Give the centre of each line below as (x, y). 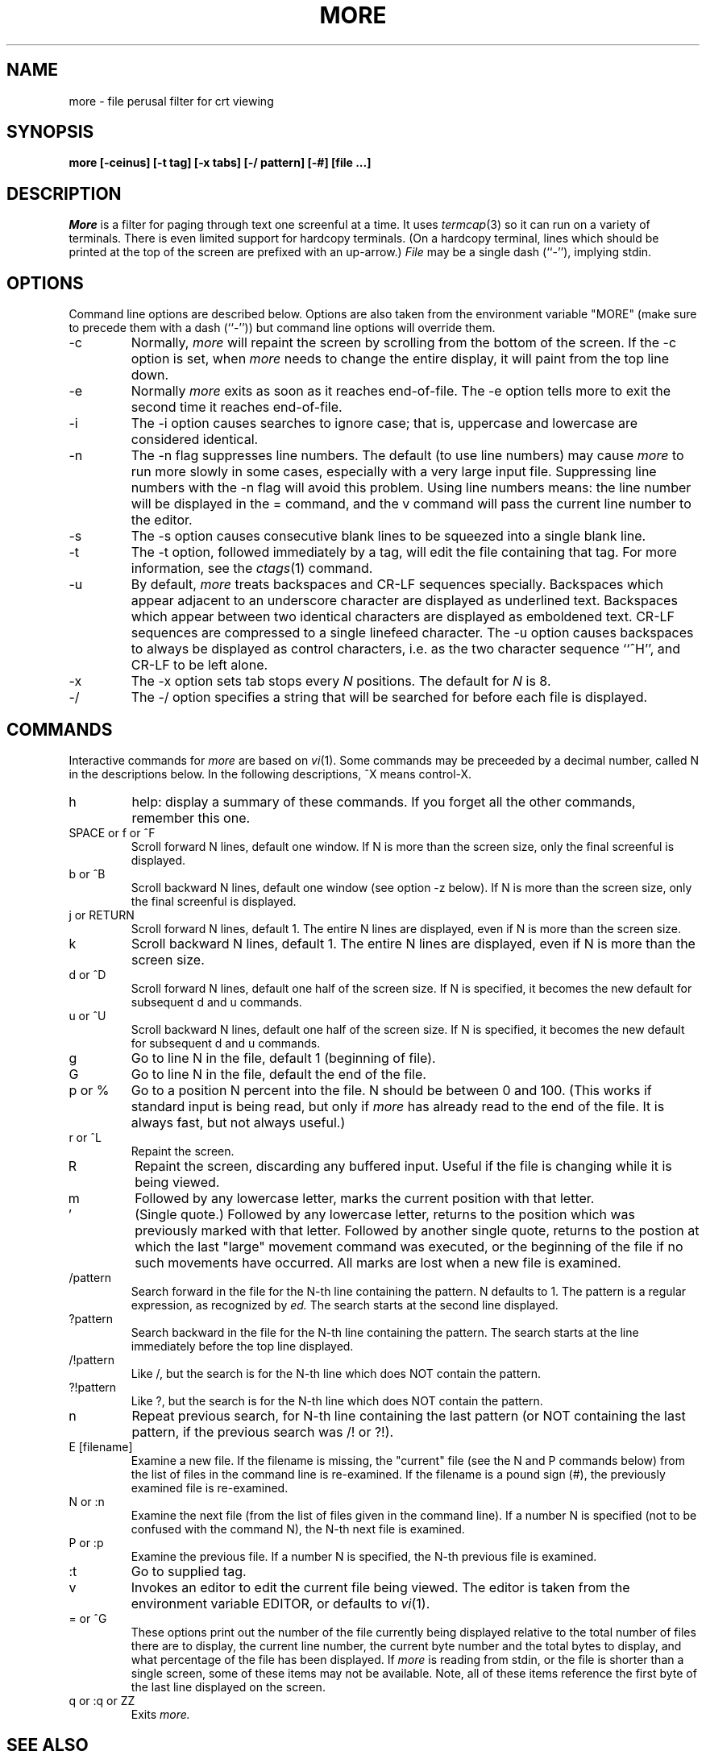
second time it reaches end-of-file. (237, 407)
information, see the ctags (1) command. (252, 568)
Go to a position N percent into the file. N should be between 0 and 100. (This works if (391, 1090)
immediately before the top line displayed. (242, 1346)
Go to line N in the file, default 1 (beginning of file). (283, 1058)
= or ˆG (88, 1618)
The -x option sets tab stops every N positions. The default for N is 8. (341, 681)
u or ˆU (87, 1015)
